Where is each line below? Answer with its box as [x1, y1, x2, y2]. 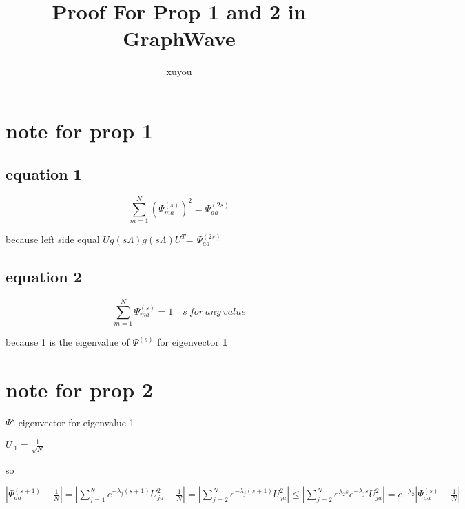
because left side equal [6, 232, 100, 247]
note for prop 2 [6, 375, 153, 404]
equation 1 [6, 163, 82, 185]
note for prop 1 [6, 116, 153, 144]
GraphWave [123, 24, 236, 52]
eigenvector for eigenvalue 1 [18, 415, 134, 430]
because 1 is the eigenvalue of [6, 335, 130, 349]
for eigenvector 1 [157, 335, 228, 349]
